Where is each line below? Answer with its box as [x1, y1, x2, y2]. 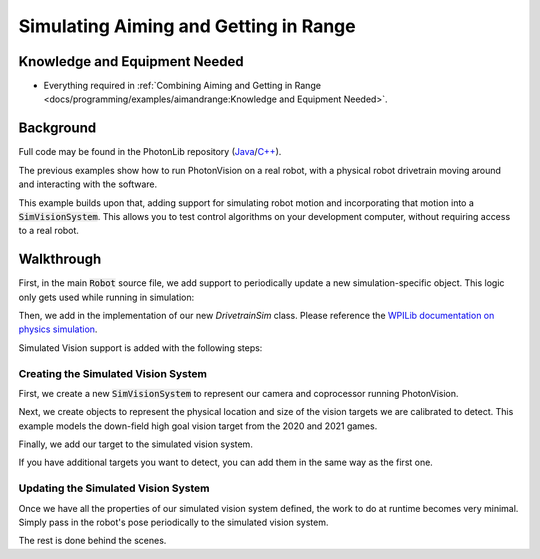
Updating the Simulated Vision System [18, 481, 210, 495]
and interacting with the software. [18, 178, 158, 190]
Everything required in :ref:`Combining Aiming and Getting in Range [43, 80, 322, 92]
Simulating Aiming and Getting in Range [18, 15, 356, 37]
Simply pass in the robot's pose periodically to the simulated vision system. [18, 516, 329, 529]
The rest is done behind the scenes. [18, 535, 167, 547]
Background [18, 120, 97, 137]
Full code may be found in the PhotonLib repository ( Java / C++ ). [18, 146, 282, 158]
